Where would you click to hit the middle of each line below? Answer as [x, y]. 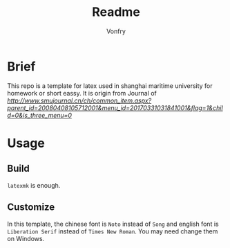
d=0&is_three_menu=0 [40, 115]
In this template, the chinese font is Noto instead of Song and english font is [113, 224]
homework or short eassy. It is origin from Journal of [82, 93]
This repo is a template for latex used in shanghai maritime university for [110, 86]
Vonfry [116, 31]
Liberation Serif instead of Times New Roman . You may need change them [113, 231]
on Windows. [26, 238]
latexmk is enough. [34, 185]
